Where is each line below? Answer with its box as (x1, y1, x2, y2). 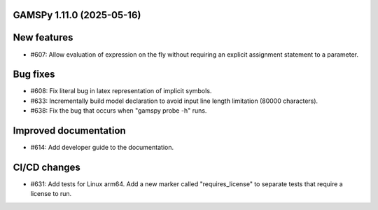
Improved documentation (13, 125, 126, 136)
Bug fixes (13, 69, 55, 80)
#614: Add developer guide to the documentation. (30, 143, 174, 152)
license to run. (30, 190, 72, 198)
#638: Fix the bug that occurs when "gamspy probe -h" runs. (30, 106, 207, 115)
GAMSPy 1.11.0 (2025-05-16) (13, 9, 141, 21)
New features (13, 31, 73, 43)
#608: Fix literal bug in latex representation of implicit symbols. (30, 87, 212, 95)
